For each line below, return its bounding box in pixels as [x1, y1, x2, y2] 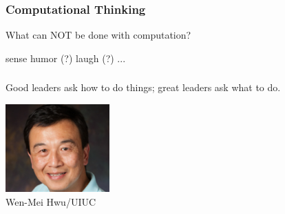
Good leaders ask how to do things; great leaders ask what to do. [6, 80, 281, 95]
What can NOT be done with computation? [6, 28, 191, 42]
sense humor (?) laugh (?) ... [6, 50, 126, 65]
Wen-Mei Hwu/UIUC [6, 194, 96, 208]
